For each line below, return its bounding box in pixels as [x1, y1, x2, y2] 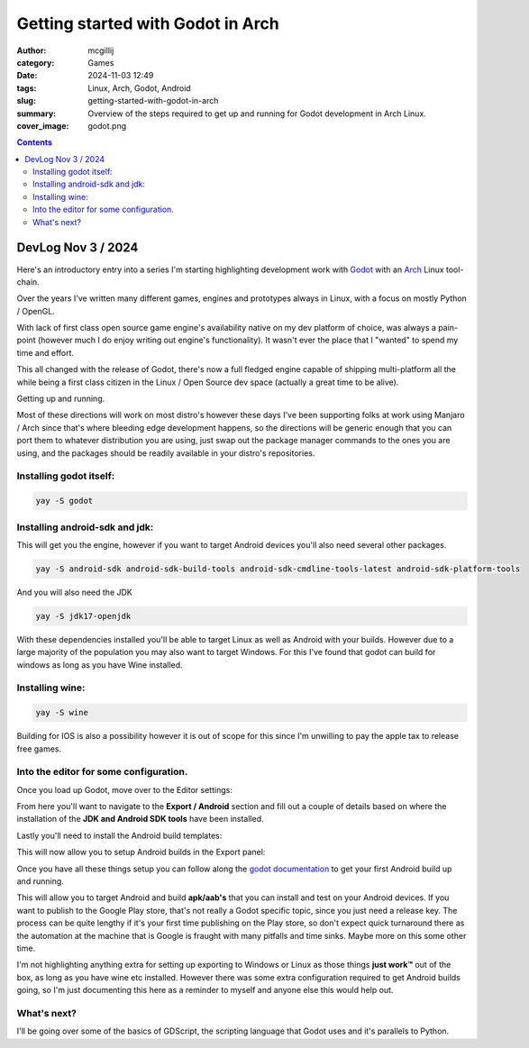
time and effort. [16, 347, 75, 358]
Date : [16, 70, 38, 81]
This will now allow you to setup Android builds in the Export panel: [16, 847, 266, 858]
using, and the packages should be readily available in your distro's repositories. [16, 447, 315, 459]
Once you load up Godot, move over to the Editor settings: [16, 784, 233, 795]
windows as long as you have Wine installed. [16, 659, 184, 670]
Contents [16, 137, 53, 148]
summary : [16, 108, 57, 119]
